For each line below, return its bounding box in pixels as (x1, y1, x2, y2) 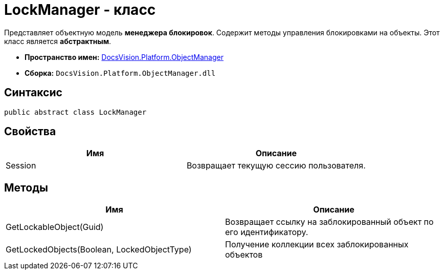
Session (6, 160, 36, 171)
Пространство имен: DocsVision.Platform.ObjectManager (25, 52, 224, 61)
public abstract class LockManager (4, 108, 147, 116)
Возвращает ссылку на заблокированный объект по (225, 217, 434, 227)
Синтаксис (4, 86, 62, 99)
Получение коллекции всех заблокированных (225, 239, 409, 250)
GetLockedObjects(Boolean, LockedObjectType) (6, 244, 192, 255)
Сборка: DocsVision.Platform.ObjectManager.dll (25, 68, 216, 77)
